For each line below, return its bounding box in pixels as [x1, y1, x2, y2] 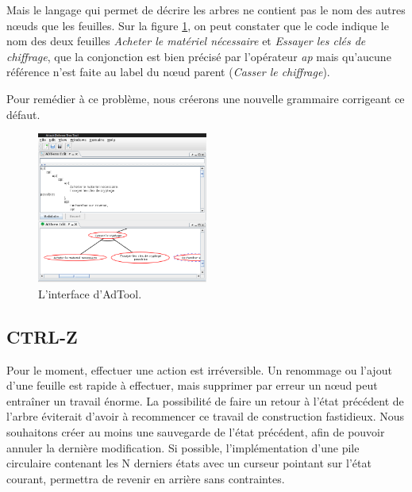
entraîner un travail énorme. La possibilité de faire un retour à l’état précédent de [6, 392, 404, 409]
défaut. [6, 106, 40, 122]
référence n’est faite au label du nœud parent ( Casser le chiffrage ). [6, 63, 330, 80]
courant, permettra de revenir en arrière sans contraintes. [6, 470, 285, 486]
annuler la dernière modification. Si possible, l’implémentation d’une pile [6, 439, 360, 455]
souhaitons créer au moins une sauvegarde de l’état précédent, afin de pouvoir [6, 423, 385, 440]
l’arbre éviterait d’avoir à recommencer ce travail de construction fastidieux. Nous [6, 408, 405, 425]
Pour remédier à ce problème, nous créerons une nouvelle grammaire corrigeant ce [6, 90, 405, 106]
